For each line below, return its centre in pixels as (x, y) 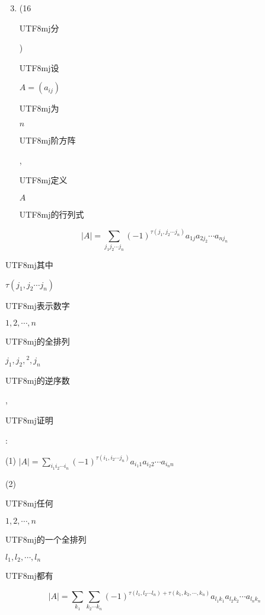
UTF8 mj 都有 (29, 575)
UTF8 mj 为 (39, 108)
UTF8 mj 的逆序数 (38, 380)
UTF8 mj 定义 (43, 180)
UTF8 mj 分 (39, 28)
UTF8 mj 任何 (29, 503)
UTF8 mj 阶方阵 (47, 140)
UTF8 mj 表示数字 (38, 305)
